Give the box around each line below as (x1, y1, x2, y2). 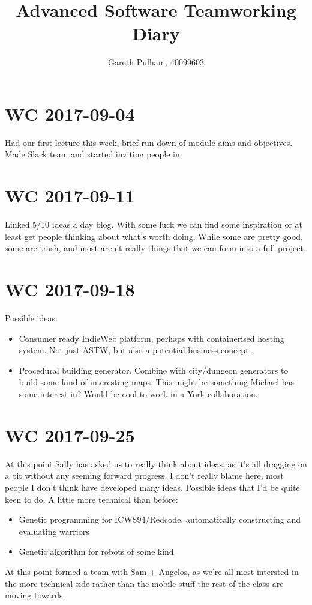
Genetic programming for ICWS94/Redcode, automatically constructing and (19, 513, 301, 526)
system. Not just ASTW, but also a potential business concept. (19, 344, 251, 356)
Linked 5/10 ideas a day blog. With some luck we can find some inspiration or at (5, 218, 303, 231)
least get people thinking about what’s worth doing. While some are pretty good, (5, 230, 303, 242)
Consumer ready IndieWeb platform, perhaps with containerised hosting (19, 332, 284, 344)
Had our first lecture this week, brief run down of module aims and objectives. (5, 136, 293, 148)
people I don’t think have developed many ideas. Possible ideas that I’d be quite (5, 481, 300, 493)
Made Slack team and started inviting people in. (5, 148, 182, 160)
